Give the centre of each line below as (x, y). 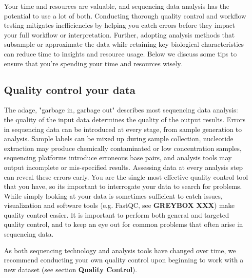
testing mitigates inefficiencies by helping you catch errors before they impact (120, 25)
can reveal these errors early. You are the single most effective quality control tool (126, 176)
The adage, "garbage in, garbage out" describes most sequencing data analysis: (121, 110)
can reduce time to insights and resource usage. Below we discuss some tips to (120, 53)
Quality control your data (70, 89)
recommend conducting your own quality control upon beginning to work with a (124, 260)
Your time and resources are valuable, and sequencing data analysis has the (117, 6)
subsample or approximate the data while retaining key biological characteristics (124, 44)
